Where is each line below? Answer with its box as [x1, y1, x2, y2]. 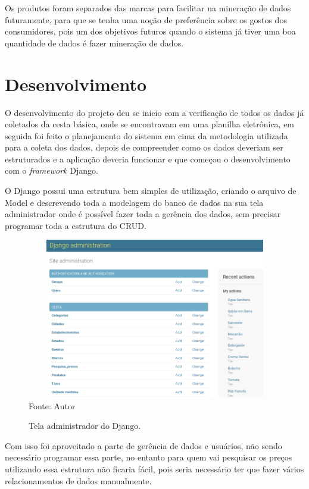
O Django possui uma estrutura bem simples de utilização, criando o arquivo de [5, 184, 296, 197]
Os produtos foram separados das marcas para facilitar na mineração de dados [5, 2, 291, 14]
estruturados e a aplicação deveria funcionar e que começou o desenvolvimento [5, 152, 291, 165]
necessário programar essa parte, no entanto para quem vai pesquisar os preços [5, 451, 292, 463]
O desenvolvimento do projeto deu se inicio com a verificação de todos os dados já [5, 106, 304, 118]
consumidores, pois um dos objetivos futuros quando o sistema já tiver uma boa [5, 25, 296, 37]
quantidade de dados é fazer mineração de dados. [5, 36, 184, 49]
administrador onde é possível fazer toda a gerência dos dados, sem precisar [5, 208, 281, 220]
